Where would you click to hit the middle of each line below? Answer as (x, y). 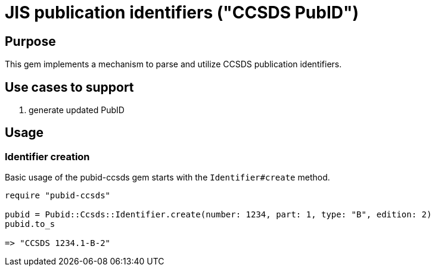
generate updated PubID (77, 110)
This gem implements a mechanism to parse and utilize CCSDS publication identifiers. (173, 64)
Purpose (30, 41)
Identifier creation (47, 156)
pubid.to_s (30, 224)
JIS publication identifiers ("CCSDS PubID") (182, 13)
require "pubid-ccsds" (58, 196)
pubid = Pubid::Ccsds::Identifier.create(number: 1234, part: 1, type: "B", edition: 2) (218, 215)
